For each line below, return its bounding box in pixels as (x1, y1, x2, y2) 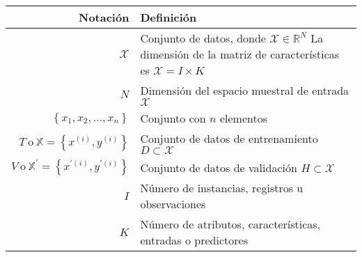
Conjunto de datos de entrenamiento (140, 130, 318, 146)
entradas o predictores (140, 232, 248, 248)
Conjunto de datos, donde (140, 30, 266, 46)
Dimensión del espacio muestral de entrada (140, 82, 349, 98)
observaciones (140, 196, 206, 212)
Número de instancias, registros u (140, 180, 304, 196)
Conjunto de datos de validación (140, 159, 297, 176)
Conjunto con (140, 110, 206, 126)
